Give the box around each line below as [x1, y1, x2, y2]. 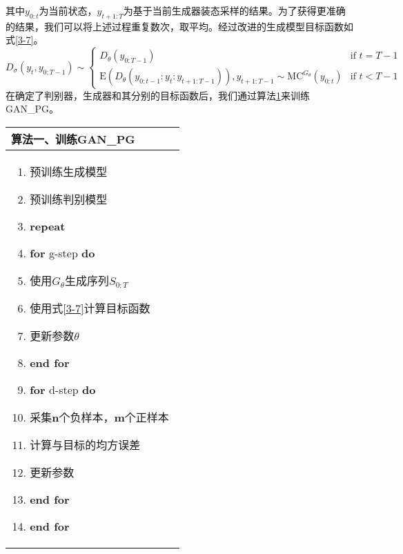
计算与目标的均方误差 [30, 436, 141, 453]
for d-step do [30, 381, 96, 397]
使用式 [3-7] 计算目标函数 [30, 299, 150, 316]
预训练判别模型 [30, 190, 108, 207]
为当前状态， [39, 3, 97, 17]
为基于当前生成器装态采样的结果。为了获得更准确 [123, 3, 346, 17]
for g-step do [30, 244, 95, 261]
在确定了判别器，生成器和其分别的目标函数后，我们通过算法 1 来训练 [6, 88, 310, 102]
